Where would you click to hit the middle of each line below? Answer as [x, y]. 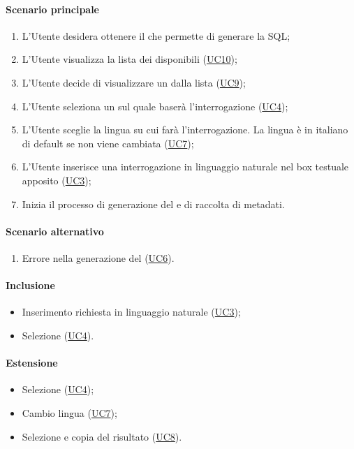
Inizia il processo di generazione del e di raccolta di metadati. [153, 204]
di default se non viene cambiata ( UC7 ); [108, 143]
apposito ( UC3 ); [57, 180]
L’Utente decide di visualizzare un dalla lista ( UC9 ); [134, 82]
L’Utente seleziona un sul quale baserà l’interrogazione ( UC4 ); [155, 106]
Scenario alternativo [55, 231]
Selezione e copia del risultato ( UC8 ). [102, 436]
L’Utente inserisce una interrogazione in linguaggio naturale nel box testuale [185, 167]
